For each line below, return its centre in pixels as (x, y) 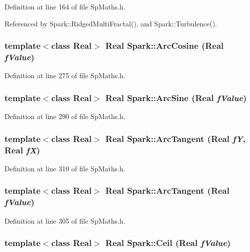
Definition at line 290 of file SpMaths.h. (65, 116)
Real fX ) (22, 150)
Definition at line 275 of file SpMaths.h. (65, 75)
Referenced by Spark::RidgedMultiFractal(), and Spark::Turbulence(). (111, 23)
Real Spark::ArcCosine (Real (165, 46)
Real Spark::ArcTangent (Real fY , (175, 138)
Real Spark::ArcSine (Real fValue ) (176, 97)
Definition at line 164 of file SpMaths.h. (65, 6)
